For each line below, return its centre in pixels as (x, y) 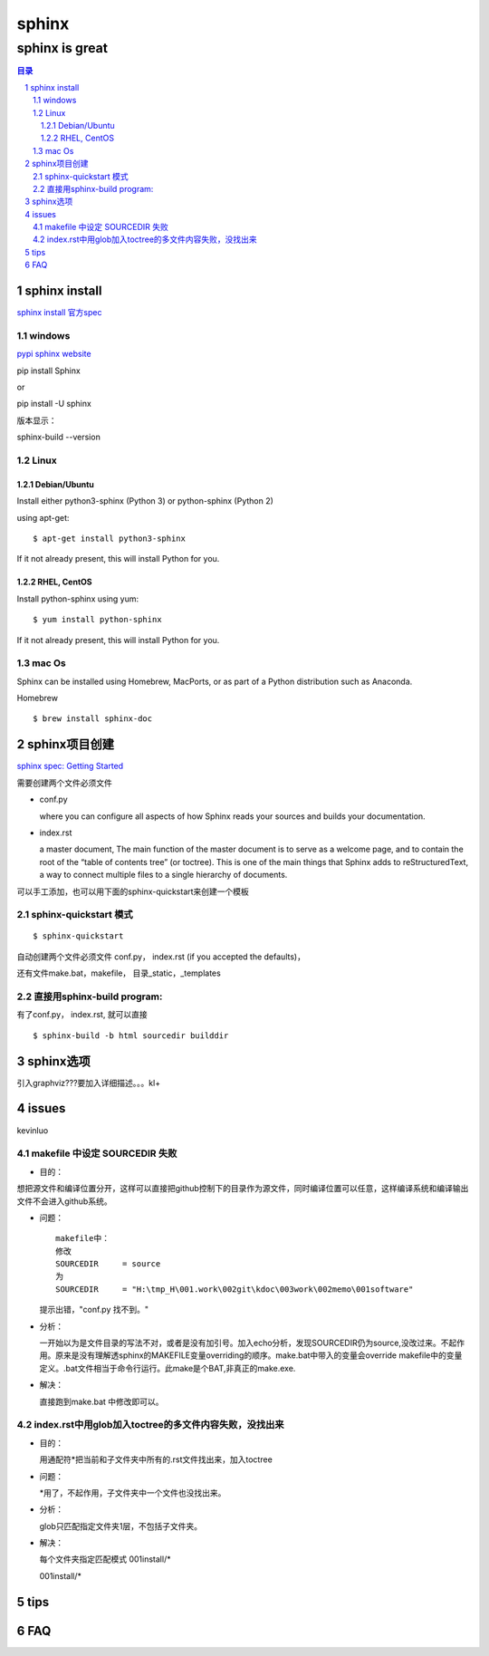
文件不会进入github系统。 (64, 1201)
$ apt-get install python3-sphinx (109, 538)
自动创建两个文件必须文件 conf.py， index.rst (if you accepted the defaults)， (161, 957)
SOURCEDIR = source (108, 1264)
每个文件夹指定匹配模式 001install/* (105, 1559)
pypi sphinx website (54, 354)
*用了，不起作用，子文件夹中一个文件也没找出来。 (133, 1492)
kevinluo (33, 1130)
